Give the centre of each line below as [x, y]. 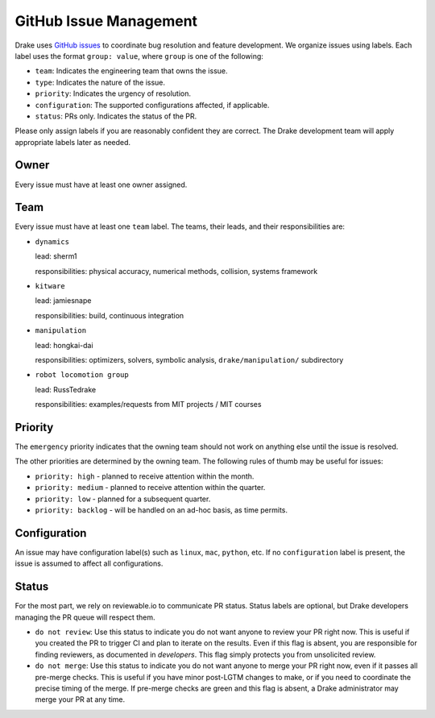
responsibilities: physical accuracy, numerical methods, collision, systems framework [176, 271]
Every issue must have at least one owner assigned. [101, 185]
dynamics [52, 241]
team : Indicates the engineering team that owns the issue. [132, 71]
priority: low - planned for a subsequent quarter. [123, 499]
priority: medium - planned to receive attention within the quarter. [150, 488]
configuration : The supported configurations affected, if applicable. [152, 105]
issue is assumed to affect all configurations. [89, 563]
